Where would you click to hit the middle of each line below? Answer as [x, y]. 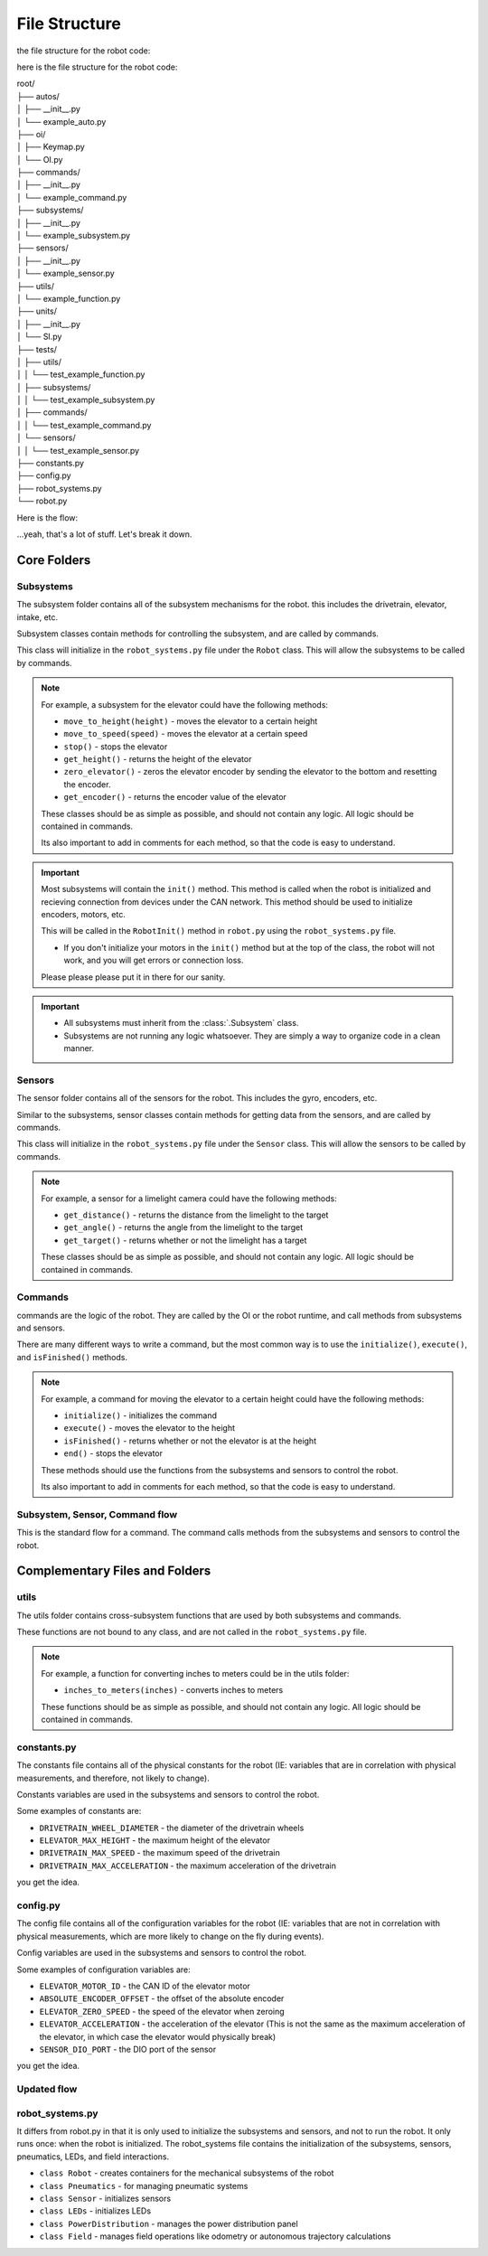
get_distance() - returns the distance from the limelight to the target [196, 1215]
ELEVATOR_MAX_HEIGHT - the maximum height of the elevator [155, 1840]
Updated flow [47, 2090]
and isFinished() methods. [72, 1357]
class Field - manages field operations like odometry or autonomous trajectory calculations [215, 2236]
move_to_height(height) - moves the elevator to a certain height [191, 721]
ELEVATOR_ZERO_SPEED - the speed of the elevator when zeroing [162, 2011]
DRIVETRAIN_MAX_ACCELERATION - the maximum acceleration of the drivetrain [188, 1866]
